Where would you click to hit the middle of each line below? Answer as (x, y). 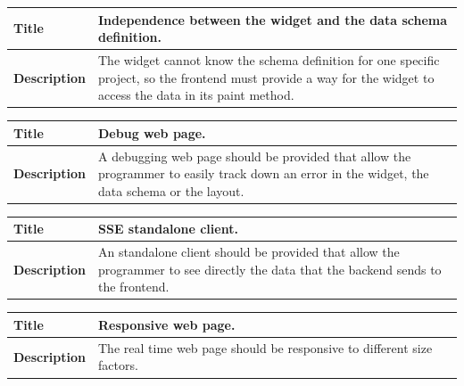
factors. (118, 365)
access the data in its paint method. (196, 95)
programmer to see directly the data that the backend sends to (270, 269)
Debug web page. (152, 132)
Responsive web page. (167, 324)
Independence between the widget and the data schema (273, 19)
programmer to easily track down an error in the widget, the (264, 173)
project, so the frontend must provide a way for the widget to (266, 77)
